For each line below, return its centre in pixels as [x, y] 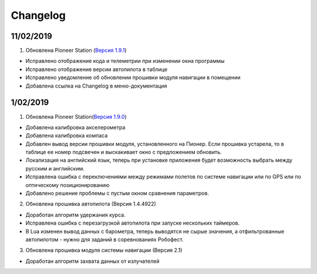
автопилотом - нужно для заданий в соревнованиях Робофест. [104, 239]
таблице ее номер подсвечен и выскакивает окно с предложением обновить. [124, 152]
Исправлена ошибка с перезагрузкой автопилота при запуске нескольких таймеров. [133, 223]
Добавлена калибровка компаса [67, 136]
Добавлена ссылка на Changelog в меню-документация [96, 86]
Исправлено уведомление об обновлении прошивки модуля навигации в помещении [133, 78]
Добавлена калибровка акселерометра [75, 127]
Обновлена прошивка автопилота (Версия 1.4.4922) [91, 204]
